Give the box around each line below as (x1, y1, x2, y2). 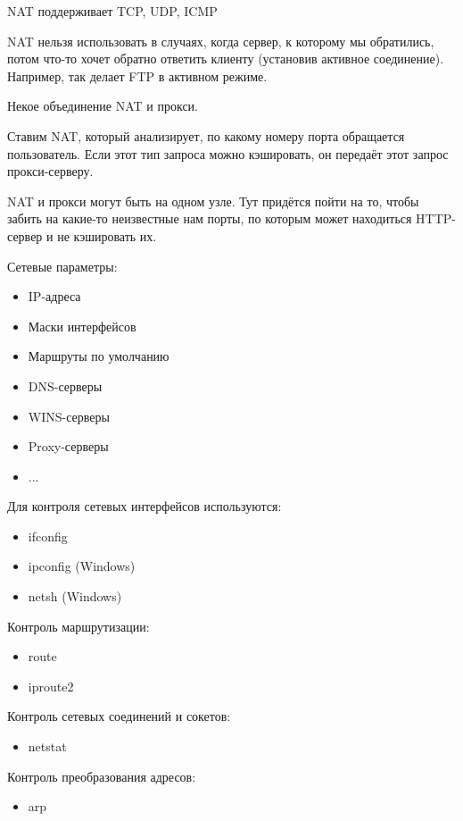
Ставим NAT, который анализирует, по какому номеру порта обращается (7, 126, 405, 145)
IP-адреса (28, 287, 81, 306)
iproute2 (28, 676, 74, 695)
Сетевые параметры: (7, 256, 118, 275)
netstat (28, 737, 67, 756)
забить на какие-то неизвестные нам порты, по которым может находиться (7, 209, 412, 228)
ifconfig (28, 526, 68, 545)
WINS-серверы (28, 406, 110, 425)
